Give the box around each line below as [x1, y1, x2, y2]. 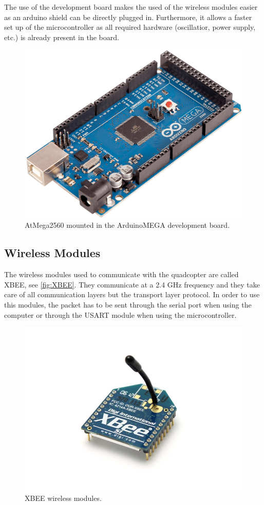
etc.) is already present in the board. [4, 31, 119, 42]
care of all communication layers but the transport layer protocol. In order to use [4, 289, 260, 300]
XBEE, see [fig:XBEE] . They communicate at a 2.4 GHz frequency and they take [4, 279, 260, 290]
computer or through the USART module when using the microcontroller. [4, 309, 237, 320]
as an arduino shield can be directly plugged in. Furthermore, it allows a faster [4, 11, 252, 22]
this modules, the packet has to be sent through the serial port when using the [4, 299, 252, 310]
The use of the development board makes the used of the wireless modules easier [4, 2, 258, 12]
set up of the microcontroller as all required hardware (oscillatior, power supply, [4, 22, 256, 32]
